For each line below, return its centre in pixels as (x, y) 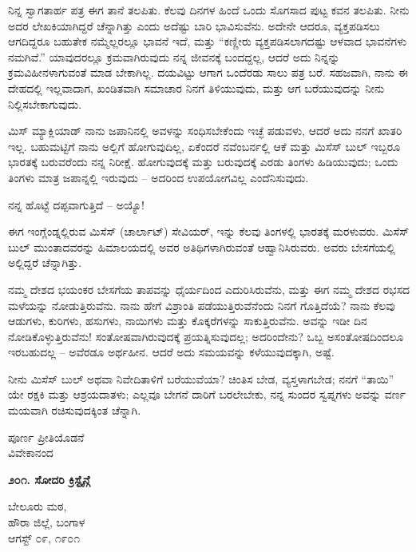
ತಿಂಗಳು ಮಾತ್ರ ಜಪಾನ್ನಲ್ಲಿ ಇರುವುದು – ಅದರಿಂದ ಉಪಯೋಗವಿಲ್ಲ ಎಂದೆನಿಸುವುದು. (158, 177)
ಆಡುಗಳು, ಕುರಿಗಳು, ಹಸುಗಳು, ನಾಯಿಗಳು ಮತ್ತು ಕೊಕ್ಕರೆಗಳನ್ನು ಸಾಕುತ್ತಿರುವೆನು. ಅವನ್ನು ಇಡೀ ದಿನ (188, 321)
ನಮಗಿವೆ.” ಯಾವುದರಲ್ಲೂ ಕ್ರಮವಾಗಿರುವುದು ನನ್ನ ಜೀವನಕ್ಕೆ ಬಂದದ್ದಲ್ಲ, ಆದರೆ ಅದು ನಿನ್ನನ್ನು (174, 56)
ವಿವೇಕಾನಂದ (31, 453)
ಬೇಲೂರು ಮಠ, (38, 506)
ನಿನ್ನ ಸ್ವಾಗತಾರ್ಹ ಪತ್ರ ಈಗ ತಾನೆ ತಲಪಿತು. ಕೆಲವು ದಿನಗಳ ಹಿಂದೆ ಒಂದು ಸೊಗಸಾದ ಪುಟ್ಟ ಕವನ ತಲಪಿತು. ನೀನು (209, 10)
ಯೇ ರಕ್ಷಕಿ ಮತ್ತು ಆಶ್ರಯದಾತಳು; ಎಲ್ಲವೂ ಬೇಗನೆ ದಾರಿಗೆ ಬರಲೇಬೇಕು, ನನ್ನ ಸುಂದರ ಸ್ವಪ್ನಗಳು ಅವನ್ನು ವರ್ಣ (207, 394)
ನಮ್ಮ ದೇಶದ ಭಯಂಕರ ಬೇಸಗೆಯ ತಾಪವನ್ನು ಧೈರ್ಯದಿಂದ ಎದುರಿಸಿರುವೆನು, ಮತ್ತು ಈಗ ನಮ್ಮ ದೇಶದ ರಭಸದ (209, 289)
